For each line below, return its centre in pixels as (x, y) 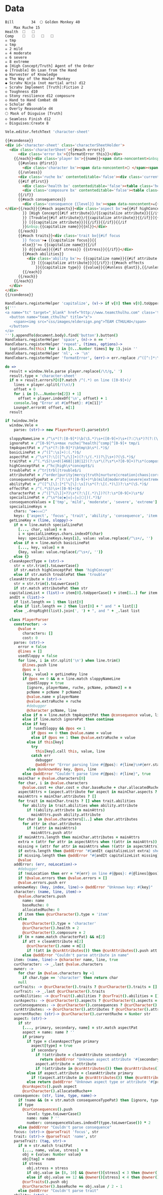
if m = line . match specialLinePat (49, 525)
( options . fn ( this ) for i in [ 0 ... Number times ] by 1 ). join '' (73, 349)
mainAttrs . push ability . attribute (66, 815)
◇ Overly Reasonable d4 (29, 108)
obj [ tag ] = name (39, 1159)
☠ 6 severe (16, 57)
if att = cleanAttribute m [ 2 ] (53, 941)
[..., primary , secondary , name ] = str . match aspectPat (80, 1028)
